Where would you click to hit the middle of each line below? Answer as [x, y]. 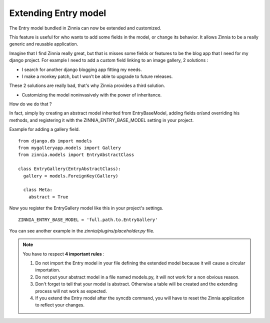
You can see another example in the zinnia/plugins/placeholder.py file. [82, 230]
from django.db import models [55, 141]
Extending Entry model [58, 13]
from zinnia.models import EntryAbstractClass [76, 155]
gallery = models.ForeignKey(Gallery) [71, 176]
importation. [48, 270]
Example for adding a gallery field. [44, 129]
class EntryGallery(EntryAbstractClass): [69, 169]
